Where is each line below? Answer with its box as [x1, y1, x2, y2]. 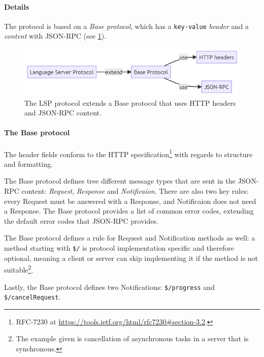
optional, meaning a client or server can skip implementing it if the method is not [4, 252, 258, 263]
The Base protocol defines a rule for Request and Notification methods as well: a [4, 232, 255, 243]
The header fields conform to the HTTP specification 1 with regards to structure [4, 147, 253, 159]
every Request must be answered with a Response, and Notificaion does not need [4, 195, 256, 206]
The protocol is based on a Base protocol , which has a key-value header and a [4, 20, 249, 31]
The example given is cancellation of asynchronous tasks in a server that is [16, 333, 249, 344]
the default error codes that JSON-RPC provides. [4, 215, 158, 226]
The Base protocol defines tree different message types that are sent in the [4, 175, 236, 186]
